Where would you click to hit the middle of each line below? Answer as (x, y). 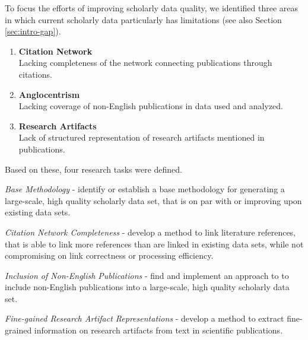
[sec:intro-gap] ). (33, 31)
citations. (35, 74)
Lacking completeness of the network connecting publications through (145, 63)
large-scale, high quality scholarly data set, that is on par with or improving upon (153, 200)
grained (18, 330)
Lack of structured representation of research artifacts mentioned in (142, 137)
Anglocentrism (49, 94)
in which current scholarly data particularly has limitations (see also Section (143, 19)
